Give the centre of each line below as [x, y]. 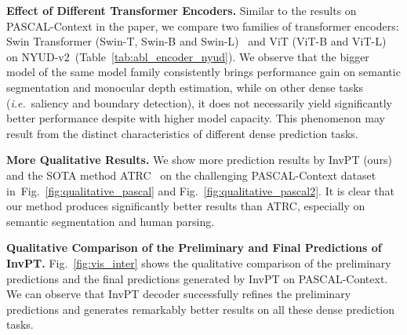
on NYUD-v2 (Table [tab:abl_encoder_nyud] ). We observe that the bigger [188, 56]
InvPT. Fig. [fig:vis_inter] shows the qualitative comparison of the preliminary [199, 262]
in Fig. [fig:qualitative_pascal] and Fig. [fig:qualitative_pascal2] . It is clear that [201, 190]
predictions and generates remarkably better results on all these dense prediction [201, 309]
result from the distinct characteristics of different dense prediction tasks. [182, 133]
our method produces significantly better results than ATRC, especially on [186, 206]
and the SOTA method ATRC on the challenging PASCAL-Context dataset [191, 175]
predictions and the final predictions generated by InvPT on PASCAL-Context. [197, 278]
